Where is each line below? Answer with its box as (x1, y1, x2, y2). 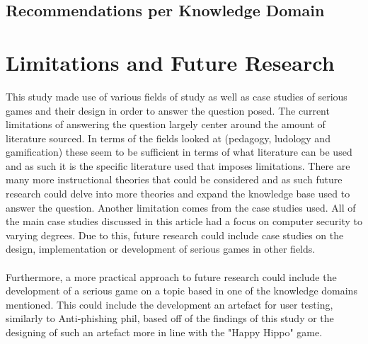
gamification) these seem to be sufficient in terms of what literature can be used (6, 144, 352, 159)
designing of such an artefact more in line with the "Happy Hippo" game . (6, 325, 323, 339)
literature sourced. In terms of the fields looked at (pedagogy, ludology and (6, 130, 330, 145)
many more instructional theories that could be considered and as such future (6, 172, 343, 187)
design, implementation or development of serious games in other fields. (6, 241, 316, 256)
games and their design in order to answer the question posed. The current (6, 103, 330, 117)
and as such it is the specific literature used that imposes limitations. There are (6, 158, 350, 173)
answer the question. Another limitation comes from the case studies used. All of (6, 200, 356, 214)
